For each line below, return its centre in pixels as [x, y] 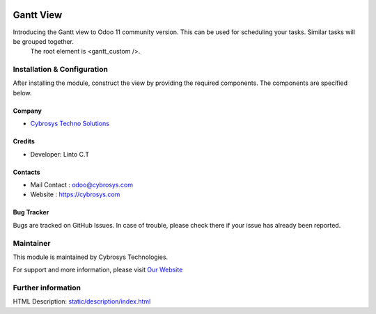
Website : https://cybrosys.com [75, 194]
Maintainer [32, 243]
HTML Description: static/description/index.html [82, 301]
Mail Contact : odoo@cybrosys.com [82, 185]
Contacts [27, 172]
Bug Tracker [31, 212]
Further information [47, 288]
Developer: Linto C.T [60, 154]
